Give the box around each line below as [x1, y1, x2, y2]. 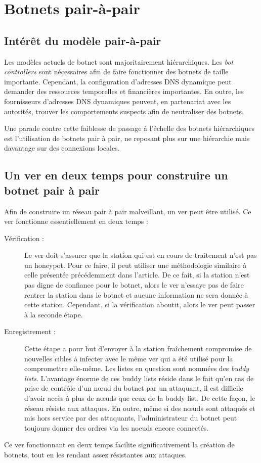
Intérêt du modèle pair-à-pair [4, 32, 161, 48]
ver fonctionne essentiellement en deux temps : [4, 216, 148, 226]
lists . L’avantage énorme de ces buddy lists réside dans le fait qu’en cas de [24, 373, 254, 383]
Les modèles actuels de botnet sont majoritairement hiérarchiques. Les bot [4, 56, 234, 67]
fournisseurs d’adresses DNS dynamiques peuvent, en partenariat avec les [4, 96, 231, 106]
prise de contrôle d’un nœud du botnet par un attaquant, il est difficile [24, 383, 243, 393]
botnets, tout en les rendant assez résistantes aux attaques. [4, 449, 187, 459]
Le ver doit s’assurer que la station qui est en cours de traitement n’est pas [24, 250, 257, 260]
